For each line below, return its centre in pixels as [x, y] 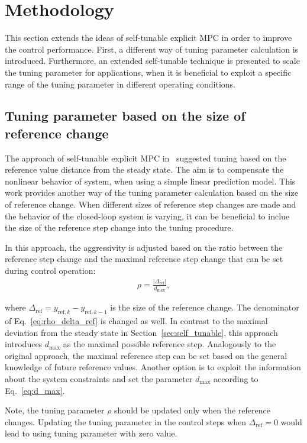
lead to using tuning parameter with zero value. [91, 433]
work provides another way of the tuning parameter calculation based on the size [151, 193]
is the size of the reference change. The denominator [205, 307]
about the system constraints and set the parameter [99, 378]
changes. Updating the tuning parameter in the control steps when [125, 421]
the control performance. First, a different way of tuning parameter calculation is [152, 49]
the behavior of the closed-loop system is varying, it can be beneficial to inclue [147, 216]
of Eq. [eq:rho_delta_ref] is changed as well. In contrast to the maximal [136, 321]
